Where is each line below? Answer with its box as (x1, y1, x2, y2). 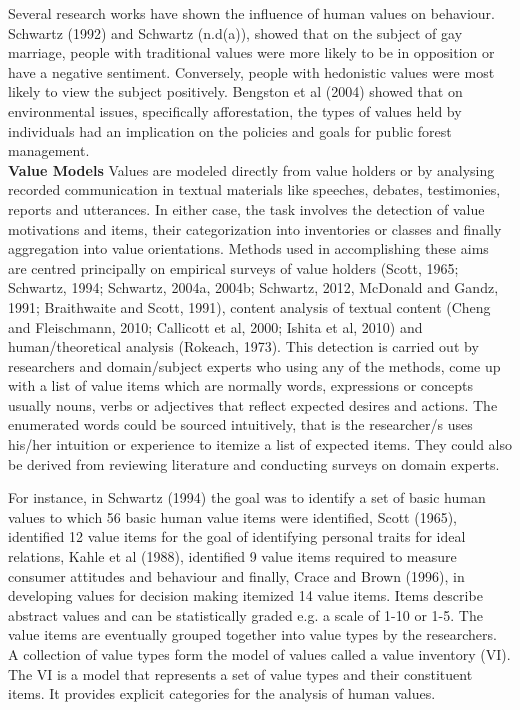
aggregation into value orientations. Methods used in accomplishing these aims (8, 238, 489, 259)
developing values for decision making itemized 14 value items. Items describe (8, 585, 483, 606)
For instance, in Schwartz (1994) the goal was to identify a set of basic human (8, 487, 486, 508)
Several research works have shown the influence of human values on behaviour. (8, 3, 495, 23)
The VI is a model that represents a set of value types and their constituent (8, 663, 473, 684)
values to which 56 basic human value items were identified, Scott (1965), (8, 506, 458, 527)
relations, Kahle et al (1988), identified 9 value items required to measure (8, 546, 457, 567)
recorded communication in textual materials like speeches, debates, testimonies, (8, 179, 501, 200)
